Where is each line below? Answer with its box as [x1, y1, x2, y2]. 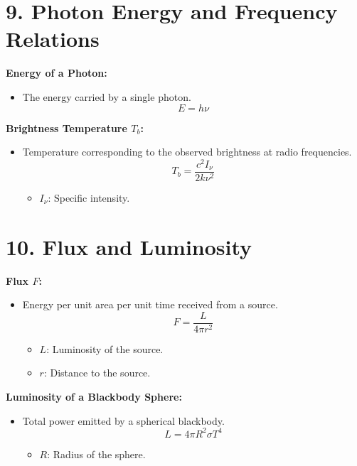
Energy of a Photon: [6, 65, 107, 80]
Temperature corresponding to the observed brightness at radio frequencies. [22, 144, 352, 159]
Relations [6, 24, 100, 53]
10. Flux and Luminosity [6, 232, 252, 261]
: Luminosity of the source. [46, 341, 164, 356]
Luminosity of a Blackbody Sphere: [6, 389, 182, 403]
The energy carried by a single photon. [22, 89, 191, 104]
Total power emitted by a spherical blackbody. [22, 413, 225, 428]
